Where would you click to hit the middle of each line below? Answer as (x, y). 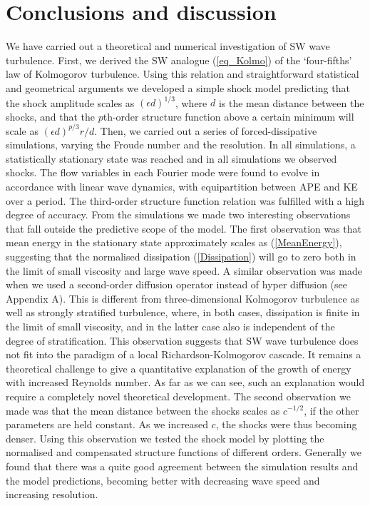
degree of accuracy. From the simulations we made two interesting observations (178, 214)
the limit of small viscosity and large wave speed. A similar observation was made (184, 270)
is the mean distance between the (291, 102)
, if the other (332, 410)
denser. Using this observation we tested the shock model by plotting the (165, 438)
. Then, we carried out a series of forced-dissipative (206, 130)
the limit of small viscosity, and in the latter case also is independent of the (170, 326)
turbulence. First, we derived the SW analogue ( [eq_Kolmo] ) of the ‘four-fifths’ (179, 60)
